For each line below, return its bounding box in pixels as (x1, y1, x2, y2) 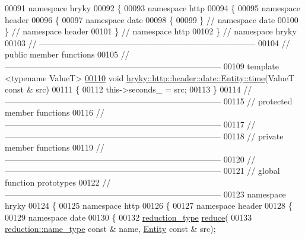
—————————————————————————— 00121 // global (5, 164, 280, 177)
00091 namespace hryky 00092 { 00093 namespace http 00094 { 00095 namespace (5, 2, 301, 14)
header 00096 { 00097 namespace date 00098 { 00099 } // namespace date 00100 (5, 13, 298, 26)
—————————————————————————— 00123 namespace (5, 187, 286, 200)
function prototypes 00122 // (5, 176, 111, 188)
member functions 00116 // (5, 106, 104, 119)
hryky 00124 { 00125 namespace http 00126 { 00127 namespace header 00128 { (5, 199, 293, 212)
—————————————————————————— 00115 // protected (5, 94, 293, 107)
